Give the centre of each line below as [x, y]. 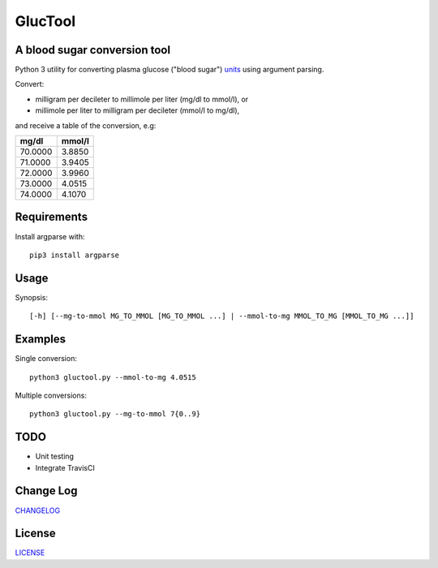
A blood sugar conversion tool [92, 50]
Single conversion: [46, 359]
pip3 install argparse [75, 255]
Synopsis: [32, 297]
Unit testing [55, 456]
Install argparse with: [50, 236]
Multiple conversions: [51, 395]
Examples [41, 340]
